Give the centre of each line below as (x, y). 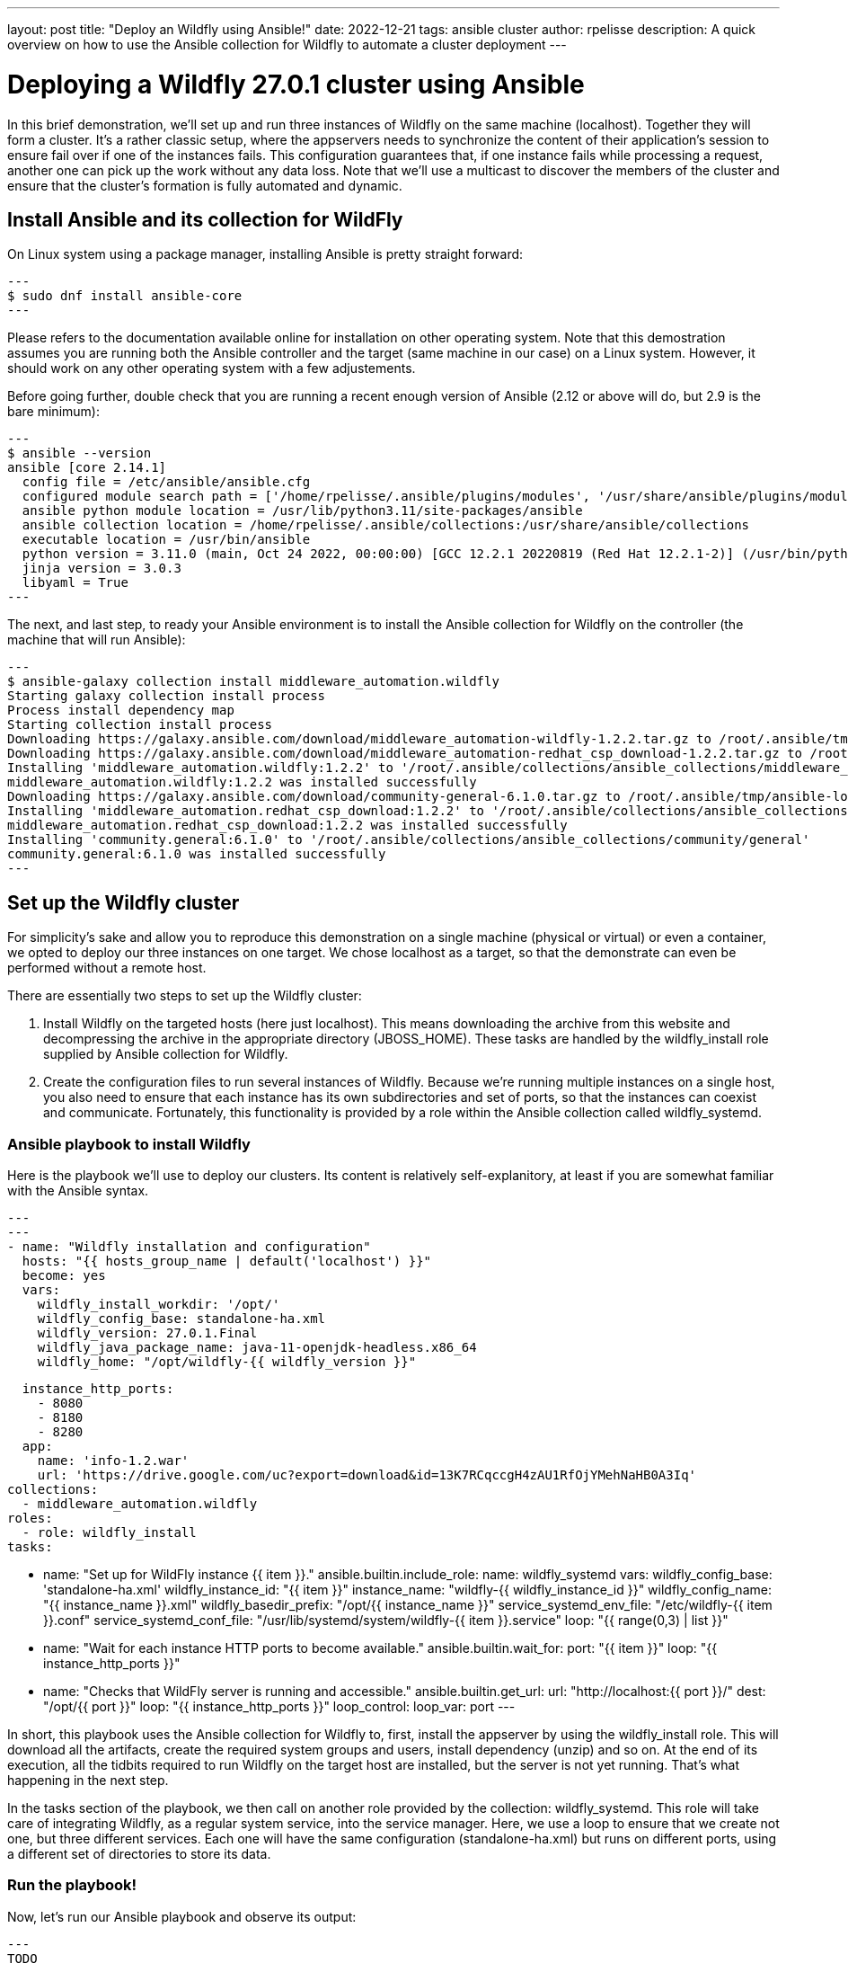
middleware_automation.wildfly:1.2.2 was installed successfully (242, 782)
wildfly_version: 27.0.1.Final (147, 1332)
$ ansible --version (79, 453)
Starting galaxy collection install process (167, 696)
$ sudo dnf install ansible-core (125, 296)
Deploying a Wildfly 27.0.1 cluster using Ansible (296, 84)
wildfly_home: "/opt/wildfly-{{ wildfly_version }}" (227, 1361)
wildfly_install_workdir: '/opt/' (159, 1304)
